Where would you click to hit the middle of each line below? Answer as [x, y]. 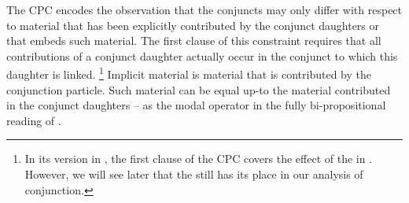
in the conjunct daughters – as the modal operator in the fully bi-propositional [196, 105]
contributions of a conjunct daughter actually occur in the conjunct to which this [202, 55]
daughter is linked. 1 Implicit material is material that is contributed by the [189, 73]
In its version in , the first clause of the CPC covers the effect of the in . [199, 159]
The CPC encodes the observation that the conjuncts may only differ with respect [204, 9]
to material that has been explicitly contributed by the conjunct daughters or [193, 25]
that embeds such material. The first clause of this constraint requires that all [194, 41]
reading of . [34, 120]
